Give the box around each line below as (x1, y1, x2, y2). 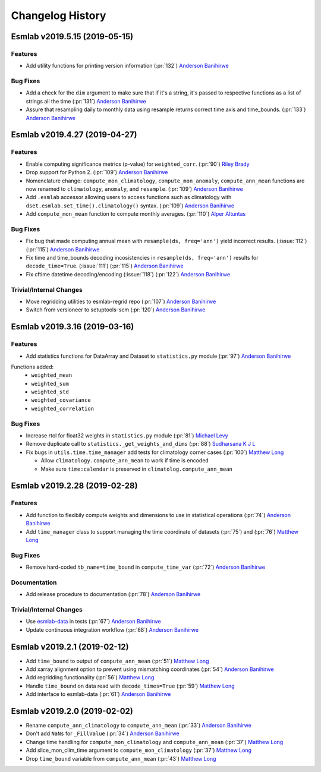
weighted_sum (31, 380, 70, 387)
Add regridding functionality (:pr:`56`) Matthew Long (26, 674, 155, 681)
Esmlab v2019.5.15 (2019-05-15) (11, 31, 134, 42)
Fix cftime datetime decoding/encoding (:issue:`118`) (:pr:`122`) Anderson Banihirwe (26, 270, 231, 278)
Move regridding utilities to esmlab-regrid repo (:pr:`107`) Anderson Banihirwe (26, 298, 216, 305)
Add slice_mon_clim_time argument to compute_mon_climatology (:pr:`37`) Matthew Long (26, 746, 252, 754)
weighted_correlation (31, 405, 95, 412)
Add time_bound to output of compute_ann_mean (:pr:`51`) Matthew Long (26, 657, 209, 664)
